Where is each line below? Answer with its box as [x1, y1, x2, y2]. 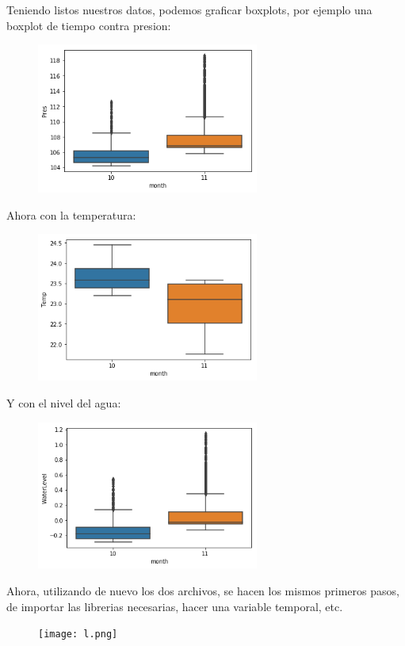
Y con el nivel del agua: [6, 395, 121, 411]
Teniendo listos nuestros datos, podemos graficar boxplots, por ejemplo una [6, 2, 373, 17]
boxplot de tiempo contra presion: [6, 17, 171, 33]
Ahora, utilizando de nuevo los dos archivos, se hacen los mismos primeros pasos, [6, 582, 399, 598]
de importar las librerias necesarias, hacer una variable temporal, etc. [6, 598, 343, 614]
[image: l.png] [38, 629, 118, 640]
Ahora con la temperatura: [6, 206, 136, 223]
